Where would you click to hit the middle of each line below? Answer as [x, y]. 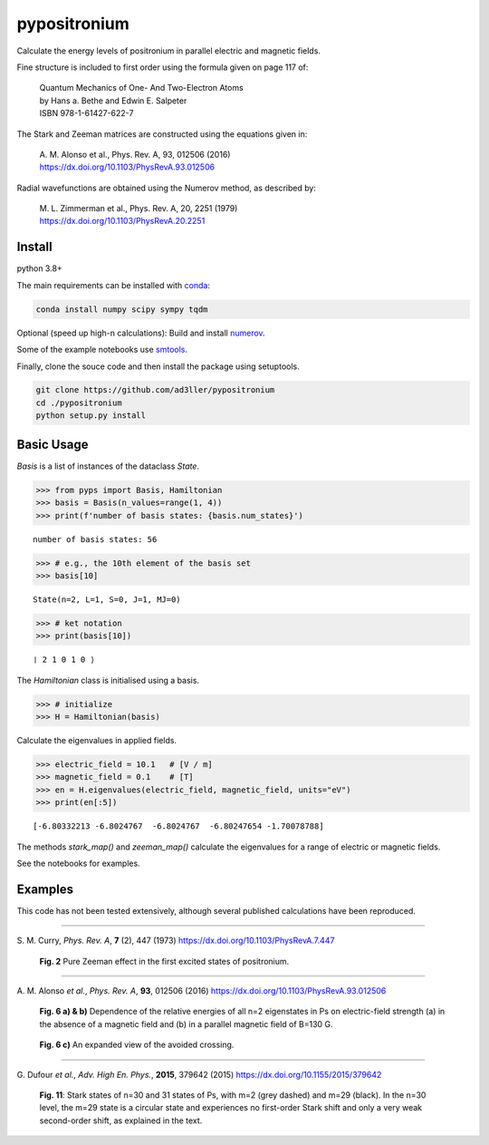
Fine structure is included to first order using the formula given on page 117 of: [163, 67]
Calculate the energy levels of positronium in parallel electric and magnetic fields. [169, 51]
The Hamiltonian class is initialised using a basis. [108, 680]
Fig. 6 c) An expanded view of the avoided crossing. [137, 1045]
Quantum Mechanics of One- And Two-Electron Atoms [141, 88]
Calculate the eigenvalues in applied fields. [96, 740]
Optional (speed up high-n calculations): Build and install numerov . [141, 333]
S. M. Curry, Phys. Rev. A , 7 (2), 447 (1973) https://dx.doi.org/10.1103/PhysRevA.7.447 [176, 941]
